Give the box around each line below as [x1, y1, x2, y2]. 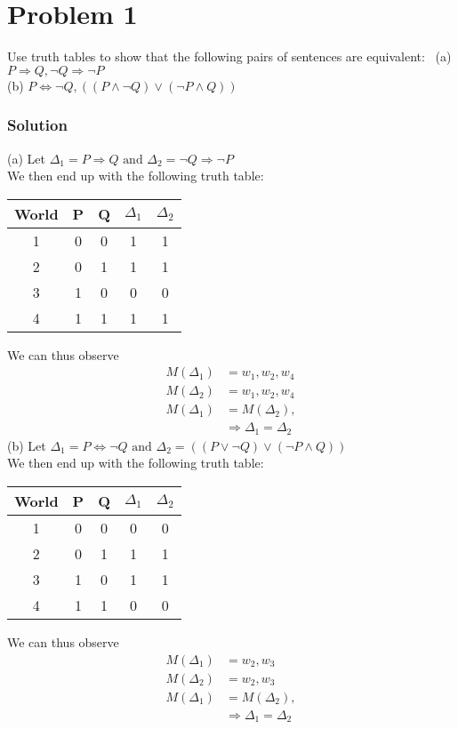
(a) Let [7, 148, 45, 167]
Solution [7, 114, 68, 136]
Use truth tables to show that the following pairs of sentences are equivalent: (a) [7, 47, 452, 66]
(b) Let [7, 436, 46, 454]
